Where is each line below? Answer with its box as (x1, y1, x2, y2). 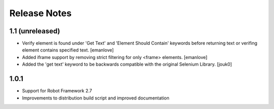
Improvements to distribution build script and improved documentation (22, 95, 169, 101)
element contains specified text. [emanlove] (22, 47, 114, 53)
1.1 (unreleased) (9, 27, 60, 35)
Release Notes (9, 8, 72, 19)
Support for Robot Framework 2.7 (22, 88, 92, 94)
